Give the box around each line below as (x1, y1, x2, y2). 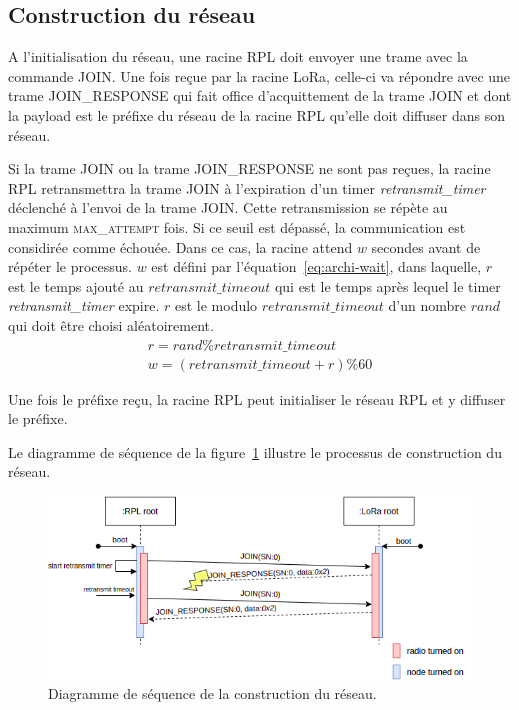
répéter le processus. (8, 256, 132, 277)
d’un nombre (388, 295, 467, 316)
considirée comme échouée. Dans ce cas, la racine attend (8, 236, 353, 257)
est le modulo (174, 295, 258, 316)
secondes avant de (371, 236, 481, 257)
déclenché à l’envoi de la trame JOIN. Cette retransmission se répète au (8, 197, 448, 218)
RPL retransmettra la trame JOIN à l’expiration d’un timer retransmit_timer (8, 177, 486, 198)
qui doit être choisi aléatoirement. (8, 314, 214, 335)
